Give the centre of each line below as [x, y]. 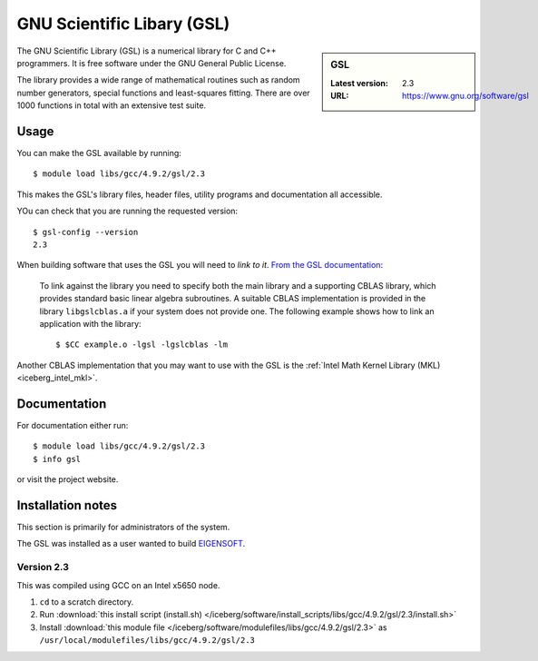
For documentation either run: [73, 425]
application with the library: [90, 323]
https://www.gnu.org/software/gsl [466, 96]
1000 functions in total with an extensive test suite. [112, 105]
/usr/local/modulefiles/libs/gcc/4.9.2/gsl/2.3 [147, 641]
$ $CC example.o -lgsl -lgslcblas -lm [142, 345]
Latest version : [360, 83]
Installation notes [67, 505]
